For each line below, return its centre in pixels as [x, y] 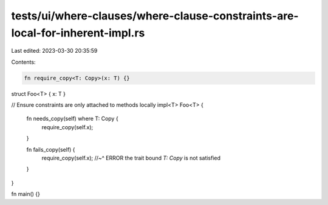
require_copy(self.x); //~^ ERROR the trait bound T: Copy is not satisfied [131, 158]
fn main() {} [26, 194]
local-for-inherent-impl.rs [78, 33]
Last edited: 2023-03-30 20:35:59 [54, 51]
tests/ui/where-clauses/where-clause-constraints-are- [155, 16]
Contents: [23, 62]
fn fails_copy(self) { [51, 149]
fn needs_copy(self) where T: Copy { [72, 119]
